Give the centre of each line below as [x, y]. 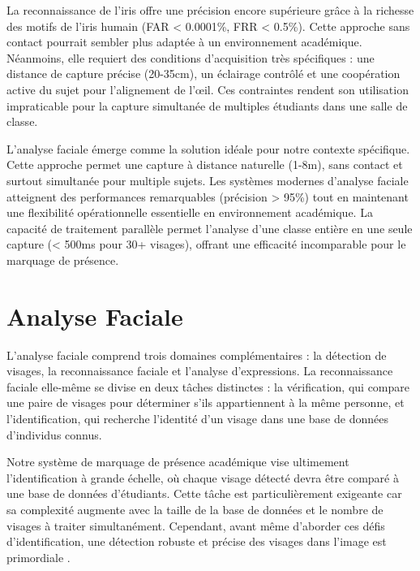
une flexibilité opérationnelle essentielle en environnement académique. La [190, 212]
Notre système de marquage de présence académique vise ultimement [178, 462]
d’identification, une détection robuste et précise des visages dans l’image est [197, 541]
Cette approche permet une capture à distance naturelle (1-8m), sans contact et [205, 164]
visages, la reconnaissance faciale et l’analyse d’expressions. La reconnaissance [200, 371]
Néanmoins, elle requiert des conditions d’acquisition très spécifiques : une [191, 57]
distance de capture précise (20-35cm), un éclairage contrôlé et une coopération [204, 74]
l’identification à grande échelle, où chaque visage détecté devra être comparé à [203, 477]
